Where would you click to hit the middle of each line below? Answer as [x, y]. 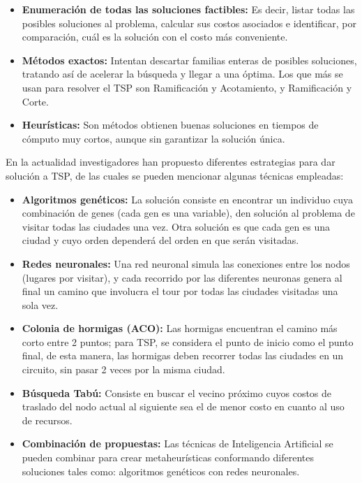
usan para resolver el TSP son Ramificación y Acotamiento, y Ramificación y [187, 87]
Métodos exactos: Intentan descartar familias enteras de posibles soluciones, [189, 60]
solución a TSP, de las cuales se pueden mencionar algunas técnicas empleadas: [175, 175]
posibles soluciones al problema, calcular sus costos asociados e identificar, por [189, 23]
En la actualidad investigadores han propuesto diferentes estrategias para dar [171, 162]
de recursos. [47, 420]
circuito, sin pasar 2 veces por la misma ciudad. [123, 369]
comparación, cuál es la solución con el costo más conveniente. [155, 37]
